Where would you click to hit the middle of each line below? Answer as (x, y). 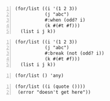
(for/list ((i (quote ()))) (50, 86)
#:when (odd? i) (65, 20)
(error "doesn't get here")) (54, 92)
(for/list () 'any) (39, 76)
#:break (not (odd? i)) (74, 54)
